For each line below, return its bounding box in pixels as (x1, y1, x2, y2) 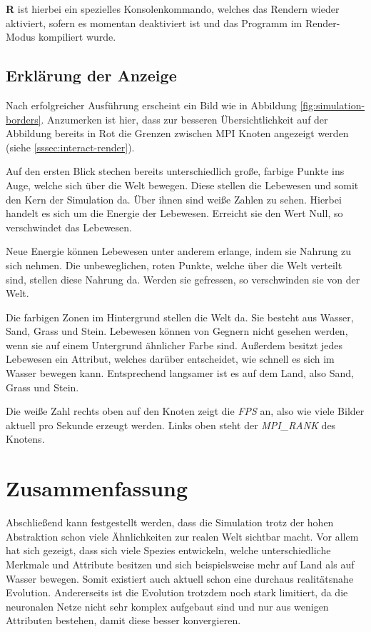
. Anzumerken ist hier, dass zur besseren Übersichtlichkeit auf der (41, 111, 328, 126)
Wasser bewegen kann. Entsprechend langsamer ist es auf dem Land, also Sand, (6, 366, 354, 381)
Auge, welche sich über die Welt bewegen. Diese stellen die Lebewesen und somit (6, 177, 359, 192)
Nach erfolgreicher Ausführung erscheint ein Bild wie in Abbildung (6, 97, 297, 112)
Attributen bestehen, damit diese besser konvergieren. (6, 613, 241, 628)
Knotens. (6, 431, 45, 446)
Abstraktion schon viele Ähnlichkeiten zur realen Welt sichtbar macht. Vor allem (6, 528, 359, 543)
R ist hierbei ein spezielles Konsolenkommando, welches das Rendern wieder (6, 1, 340, 16)
